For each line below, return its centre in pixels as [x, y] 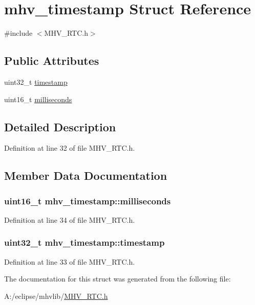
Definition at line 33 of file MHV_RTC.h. [70, 261]
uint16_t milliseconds [38, 99]
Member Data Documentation [86, 175]
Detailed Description [60, 126]
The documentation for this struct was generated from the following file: [118, 279]
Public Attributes [52, 61]
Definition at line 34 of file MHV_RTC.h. [70, 219]
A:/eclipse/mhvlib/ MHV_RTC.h [56, 296]
